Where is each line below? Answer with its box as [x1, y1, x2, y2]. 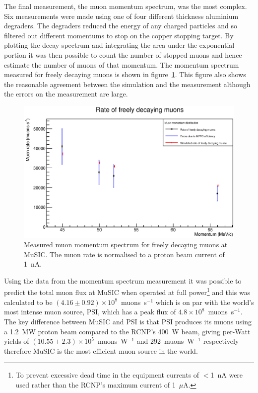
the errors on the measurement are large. [4, 89, 128, 99]
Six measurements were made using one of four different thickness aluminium [4, 10, 239, 21]
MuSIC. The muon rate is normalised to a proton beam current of [24, 249, 225, 259]
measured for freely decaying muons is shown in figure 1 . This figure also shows [4, 69, 246, 80]
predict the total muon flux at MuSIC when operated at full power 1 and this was [4, 286, 251, 297]
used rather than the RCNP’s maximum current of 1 [15, 379, 176, 390]
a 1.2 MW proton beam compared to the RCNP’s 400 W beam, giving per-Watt [4, 326, 251, 336]
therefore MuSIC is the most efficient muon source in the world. [4, 345, 198, 356]
